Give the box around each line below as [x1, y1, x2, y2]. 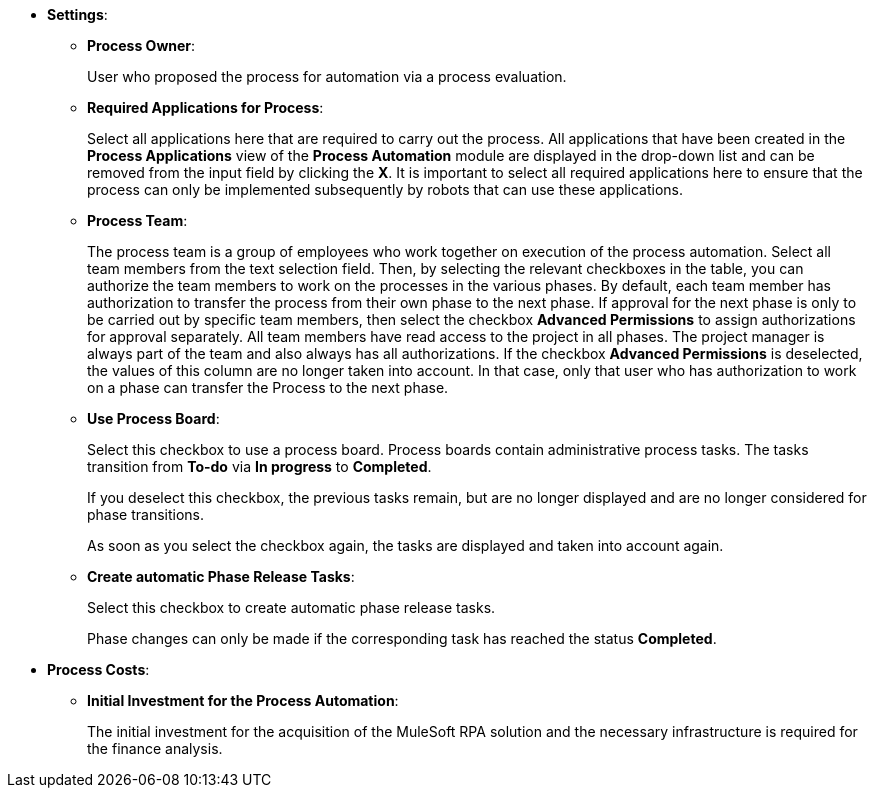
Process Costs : [47, 661, 150, 678]
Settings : [47, 6, 108, 23]
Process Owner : [87, 37, 196, 54]
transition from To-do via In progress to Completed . [87, 458, 432, 475]
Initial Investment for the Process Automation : [87, 692, 399, 709]
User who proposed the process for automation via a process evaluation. [87, 68, 567, 85]
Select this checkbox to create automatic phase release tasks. [87, 599, 496, 616]
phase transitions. [87, 506, 205, 523]
